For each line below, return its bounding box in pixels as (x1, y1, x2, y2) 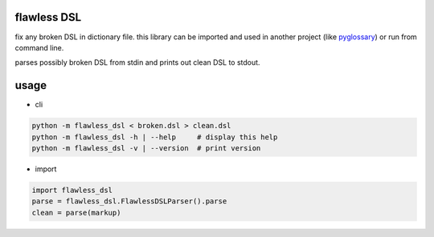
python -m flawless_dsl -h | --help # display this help (31, 132, 278, 142)
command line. (14, 42, 64, 52)
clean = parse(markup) (31, 208, 121, 217)
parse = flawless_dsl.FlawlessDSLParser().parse (31, 197, 227, 206)
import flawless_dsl (31, 185, 113, 195)
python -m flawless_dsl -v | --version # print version (31, 143, 261, 152)
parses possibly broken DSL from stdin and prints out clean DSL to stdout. (14, 58, 260, 67)
